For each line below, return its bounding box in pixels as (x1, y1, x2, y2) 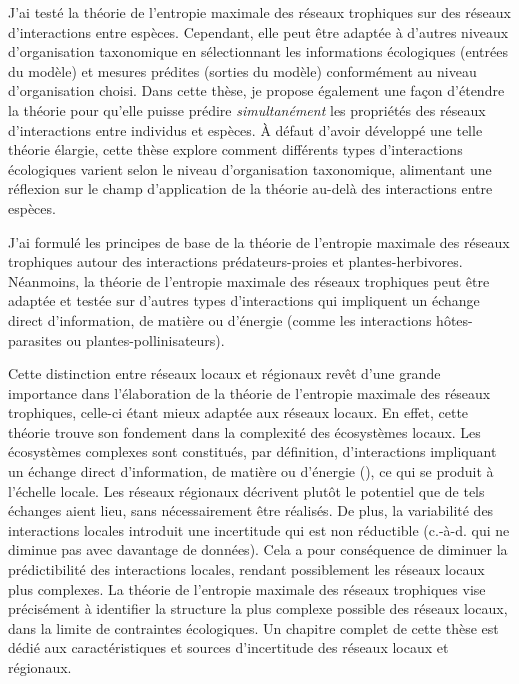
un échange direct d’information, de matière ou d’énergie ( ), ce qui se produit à (8, 461, 494, 482)
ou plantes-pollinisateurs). (66, 329, 225, 350)
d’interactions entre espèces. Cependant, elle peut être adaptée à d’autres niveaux (8, 21, 509, 42)
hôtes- (436, 309, 473, 330)
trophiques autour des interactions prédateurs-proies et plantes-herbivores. (8, 251, 463, 272)
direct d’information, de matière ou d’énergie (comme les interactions (8, 309, 432, 330)
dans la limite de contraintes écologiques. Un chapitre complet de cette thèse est (8, 617, 499, 638)
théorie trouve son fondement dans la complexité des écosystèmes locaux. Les (8, 421, 481, 442)
